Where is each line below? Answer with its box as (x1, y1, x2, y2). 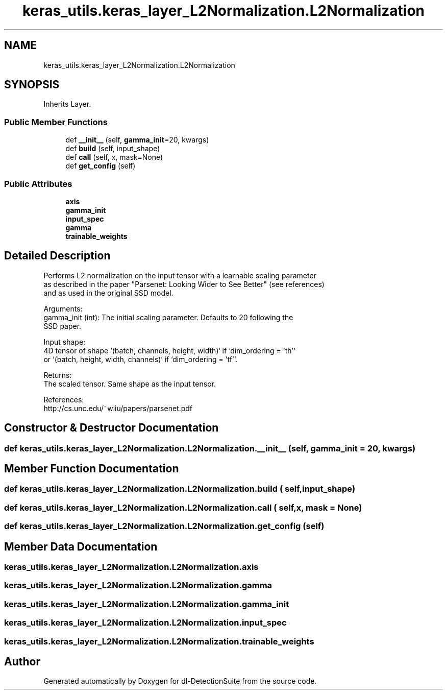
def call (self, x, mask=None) (65, 153, 163, 162)
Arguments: (43, 304, 83, 313)
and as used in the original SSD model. (43, 288, 173, 297)
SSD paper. (43, 321, 82, 330)
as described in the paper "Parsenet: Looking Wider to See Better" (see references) (43, 279, 325, 289)
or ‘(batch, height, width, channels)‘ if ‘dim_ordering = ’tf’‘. (43, 354, 238, 364)
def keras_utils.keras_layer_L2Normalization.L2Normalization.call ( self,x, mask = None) (4, 502, 362, 513)
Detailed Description (4, 249, 111, 262)
